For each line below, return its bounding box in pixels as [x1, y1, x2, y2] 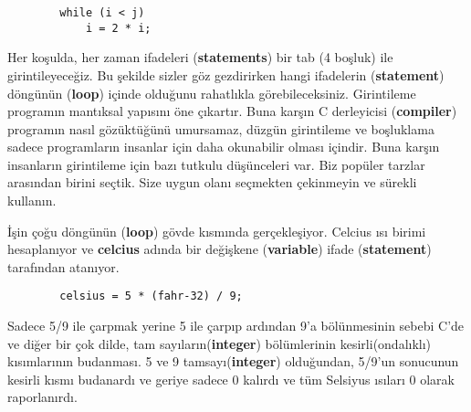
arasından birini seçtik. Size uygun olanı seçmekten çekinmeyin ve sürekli [7, 173, 417, 192]
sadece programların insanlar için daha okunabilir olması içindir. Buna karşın [7, 137, 440, 156]
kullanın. [7, 191, 57, 210]
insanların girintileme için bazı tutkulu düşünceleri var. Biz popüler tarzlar [7, 154, 425, 174]
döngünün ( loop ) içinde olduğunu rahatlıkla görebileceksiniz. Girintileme [7, 83, 416, 102]
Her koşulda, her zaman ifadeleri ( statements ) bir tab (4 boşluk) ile [7, 48, 393, 67]
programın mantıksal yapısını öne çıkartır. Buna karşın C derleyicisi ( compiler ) [7, 101, 457, 121]
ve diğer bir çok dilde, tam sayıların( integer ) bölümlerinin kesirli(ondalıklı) [7, 333, 432, 353]
